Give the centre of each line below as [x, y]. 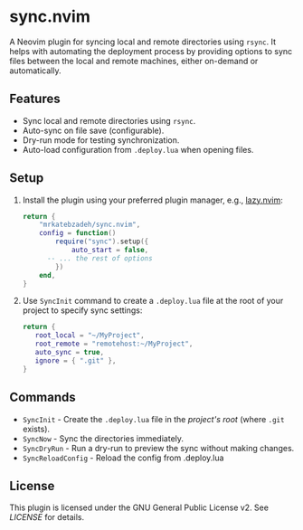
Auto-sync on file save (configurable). [93, 130]
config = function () [78, 233]
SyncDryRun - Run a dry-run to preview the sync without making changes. [158, 448]
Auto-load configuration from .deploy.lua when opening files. [138, 149]
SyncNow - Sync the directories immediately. [103, 438]
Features [35, 99]
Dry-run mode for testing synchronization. [101, 140]
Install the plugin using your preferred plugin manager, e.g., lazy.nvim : [152, 200]
